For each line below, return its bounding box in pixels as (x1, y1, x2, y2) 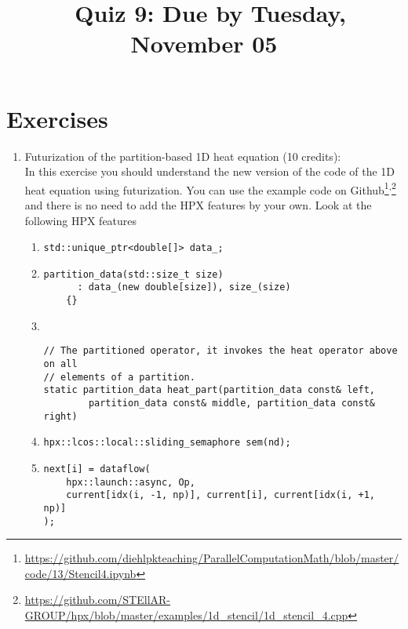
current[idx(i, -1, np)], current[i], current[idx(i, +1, (66, 489, 375, 501)
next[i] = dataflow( (43, 463, 151, 474)
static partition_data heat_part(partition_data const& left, (43, 384, 375, 396)
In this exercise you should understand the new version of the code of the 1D (24, 163, 395, 180)
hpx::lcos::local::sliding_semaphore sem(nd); (43, 437, 291, 449)
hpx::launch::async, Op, (66, 476, 195, 488)
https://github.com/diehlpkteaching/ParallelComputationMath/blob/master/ (24, 550, 399, 566)
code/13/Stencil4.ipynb (24, 565, 137, 581)
